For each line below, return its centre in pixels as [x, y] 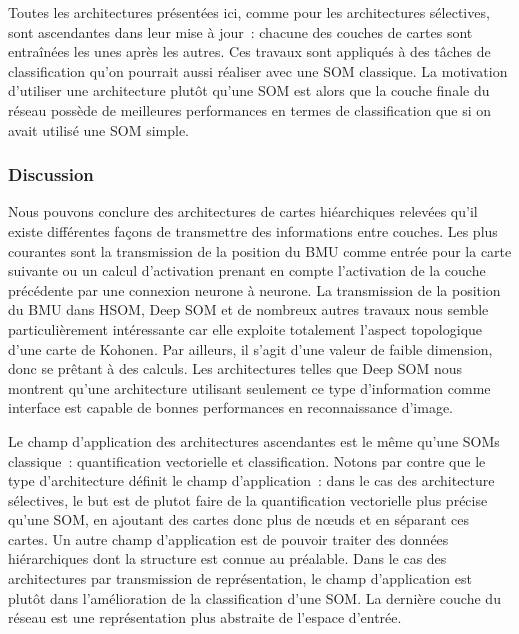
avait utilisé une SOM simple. [98, 129]
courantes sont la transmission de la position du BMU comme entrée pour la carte [260, 250]
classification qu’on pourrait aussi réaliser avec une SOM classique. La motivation [258, 70]
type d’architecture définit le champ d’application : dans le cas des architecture [251, 480]
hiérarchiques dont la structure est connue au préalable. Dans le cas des [227, 558]
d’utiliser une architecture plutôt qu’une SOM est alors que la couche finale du [249, 90]
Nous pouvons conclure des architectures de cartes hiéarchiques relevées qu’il [243, 211]
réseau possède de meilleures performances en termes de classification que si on [250, 109]
